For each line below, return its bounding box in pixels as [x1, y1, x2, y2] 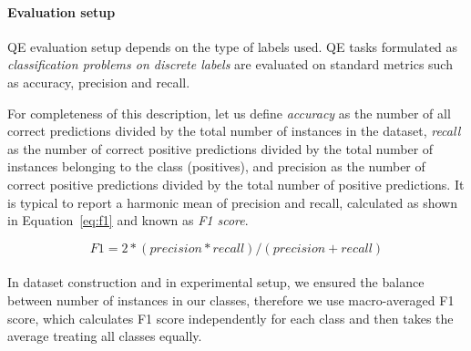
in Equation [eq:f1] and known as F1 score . [7, 211, 249, 230]
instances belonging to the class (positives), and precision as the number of [7, 157, 425, 176]
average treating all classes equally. [7, 326, 202, 346]
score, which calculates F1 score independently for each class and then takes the [7, 308, 454, 327]
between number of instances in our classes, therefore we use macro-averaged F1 [7, 290, 455, 309]
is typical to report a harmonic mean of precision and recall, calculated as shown [7, 192, 457, 212]
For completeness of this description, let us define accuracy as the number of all [7, 103, 451, 122]
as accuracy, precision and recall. [7, 72, 190, 91]
